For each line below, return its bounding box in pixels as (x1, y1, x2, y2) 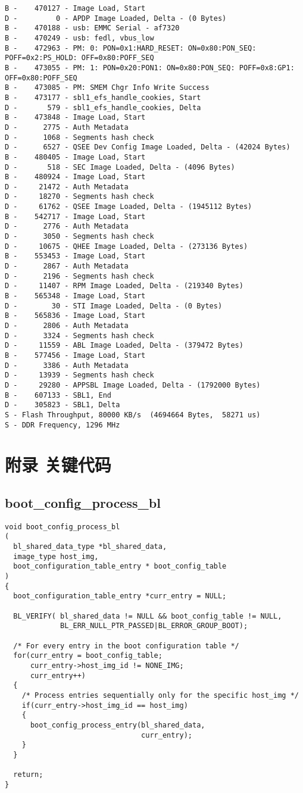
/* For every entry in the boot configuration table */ (13, 641, 239, 650)
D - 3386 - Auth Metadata (5, 361, 129, 370)
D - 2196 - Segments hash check (5, 271, 154, 280)
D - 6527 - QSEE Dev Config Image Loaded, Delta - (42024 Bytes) (5, 143, 290, 152)
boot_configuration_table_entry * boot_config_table (13, 562, 227, 571)
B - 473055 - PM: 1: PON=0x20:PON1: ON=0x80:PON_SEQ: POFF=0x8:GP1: (5, 63, 295, 72)
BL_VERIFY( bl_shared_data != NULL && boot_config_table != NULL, (13, 611, 282, 620)
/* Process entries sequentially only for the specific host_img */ (21, 691, 299, 700)
